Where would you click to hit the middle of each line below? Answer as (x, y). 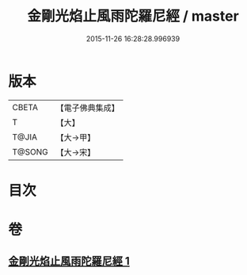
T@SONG (30, 151)
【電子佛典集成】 (88, 108)
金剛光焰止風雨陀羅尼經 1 (69, 261)
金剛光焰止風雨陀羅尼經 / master (133, 16)
